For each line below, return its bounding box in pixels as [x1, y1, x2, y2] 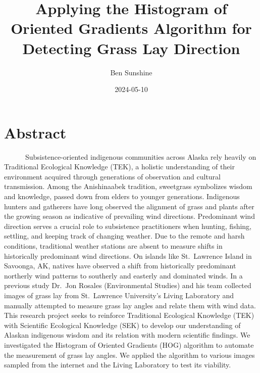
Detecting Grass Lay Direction [22, 37, 240, 58]
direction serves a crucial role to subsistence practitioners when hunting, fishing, [4, 220, 251, 231]
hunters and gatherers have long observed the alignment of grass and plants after [4, 201, 254, 211]
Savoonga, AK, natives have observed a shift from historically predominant [4, 260, 236, 271]
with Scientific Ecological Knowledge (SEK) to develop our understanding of [4, 319, 241, 330]
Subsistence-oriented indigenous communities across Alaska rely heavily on [25, 151, 256, 162]
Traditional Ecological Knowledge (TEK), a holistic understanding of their [4, 161, 235, 172]
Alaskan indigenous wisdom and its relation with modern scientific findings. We [4, 330, 250, 340]
